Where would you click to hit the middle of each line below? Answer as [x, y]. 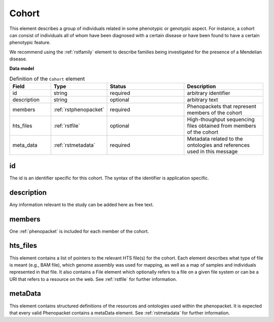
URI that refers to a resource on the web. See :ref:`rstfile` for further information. [93, 279]
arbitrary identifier [209, 93]
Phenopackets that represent [221, 107]
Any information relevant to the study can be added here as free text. [82, 204]
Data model [22, 68]
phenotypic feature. [30, 43]
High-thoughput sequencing [221, 119]
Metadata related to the [215, 139]
